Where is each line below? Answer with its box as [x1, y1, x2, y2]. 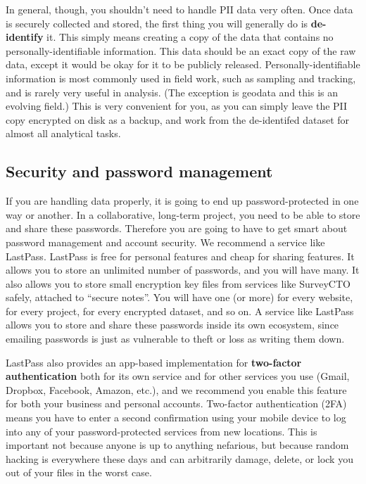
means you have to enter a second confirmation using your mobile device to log [6, 410, 346, 425]
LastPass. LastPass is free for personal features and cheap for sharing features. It [6, 248, 355, 263]
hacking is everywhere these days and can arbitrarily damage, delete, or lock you [6, 451, 353, 466]
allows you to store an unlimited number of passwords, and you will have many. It [6, 262, 360, 277]
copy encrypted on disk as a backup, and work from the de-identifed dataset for [6, 112, 350, 127]
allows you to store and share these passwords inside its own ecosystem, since [6, 317, 339, 332]
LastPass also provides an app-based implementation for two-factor [6, 355, 302, 369]
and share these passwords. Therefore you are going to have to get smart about [6, 221, 348, 236]
